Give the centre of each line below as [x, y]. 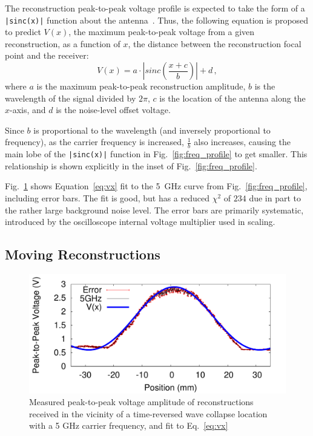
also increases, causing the [242, 142]
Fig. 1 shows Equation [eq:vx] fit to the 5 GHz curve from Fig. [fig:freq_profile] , [156, 186]
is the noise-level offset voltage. [113, 110]
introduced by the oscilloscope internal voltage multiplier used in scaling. [140, 222]
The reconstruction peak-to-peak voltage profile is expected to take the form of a [155, 8]
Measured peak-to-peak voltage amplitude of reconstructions [141, 402]
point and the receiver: [47, 55]
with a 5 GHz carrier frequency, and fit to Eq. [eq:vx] [129, 425]
